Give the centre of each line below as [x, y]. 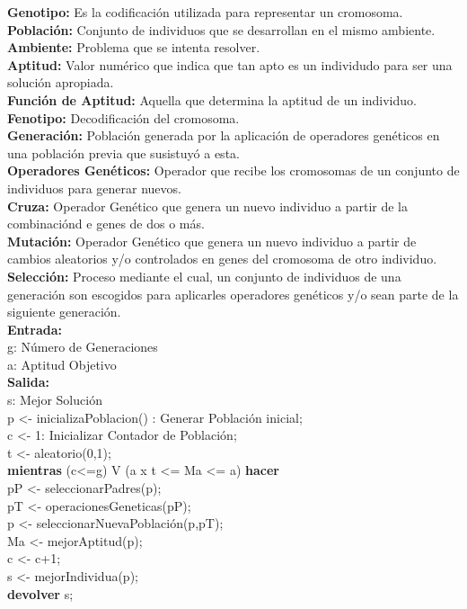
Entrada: [35, 329]
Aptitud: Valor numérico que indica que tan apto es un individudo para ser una [230, 64]
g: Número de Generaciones [83, 347]
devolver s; [40, 593]
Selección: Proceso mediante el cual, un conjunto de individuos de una [204, 276]
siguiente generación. [64, 312]
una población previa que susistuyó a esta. [123, 152]
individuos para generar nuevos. [94, 188]
